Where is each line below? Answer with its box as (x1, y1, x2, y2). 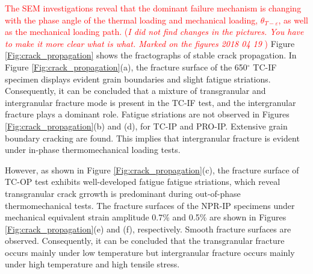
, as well (278, 13, 308, 26)
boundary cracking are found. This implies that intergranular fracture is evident (5, 131, 300, 144)
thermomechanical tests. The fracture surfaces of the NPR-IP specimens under (5, 199, 295, 211)
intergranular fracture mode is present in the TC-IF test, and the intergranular (5, 96, 296, 108)
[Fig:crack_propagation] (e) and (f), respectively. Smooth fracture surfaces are (5, 222, 291, 235)
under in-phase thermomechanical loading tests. (5, 143, 181, 156)
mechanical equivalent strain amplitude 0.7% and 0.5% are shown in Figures (5, 211, 287, 223)
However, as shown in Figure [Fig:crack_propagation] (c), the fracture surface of (5, 163, 299, 176)
